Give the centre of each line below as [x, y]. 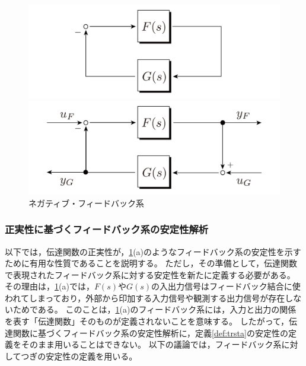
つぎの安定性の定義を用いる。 [79, 356]
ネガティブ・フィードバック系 [86, 203]
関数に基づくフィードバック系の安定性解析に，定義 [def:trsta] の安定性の [150, 332]
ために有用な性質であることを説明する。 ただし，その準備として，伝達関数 [151, 263]
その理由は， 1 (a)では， [50, 286]
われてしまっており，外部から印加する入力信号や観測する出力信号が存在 [145, 297]
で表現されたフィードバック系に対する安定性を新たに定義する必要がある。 [150, 274]
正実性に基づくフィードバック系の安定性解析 [107, 229]
